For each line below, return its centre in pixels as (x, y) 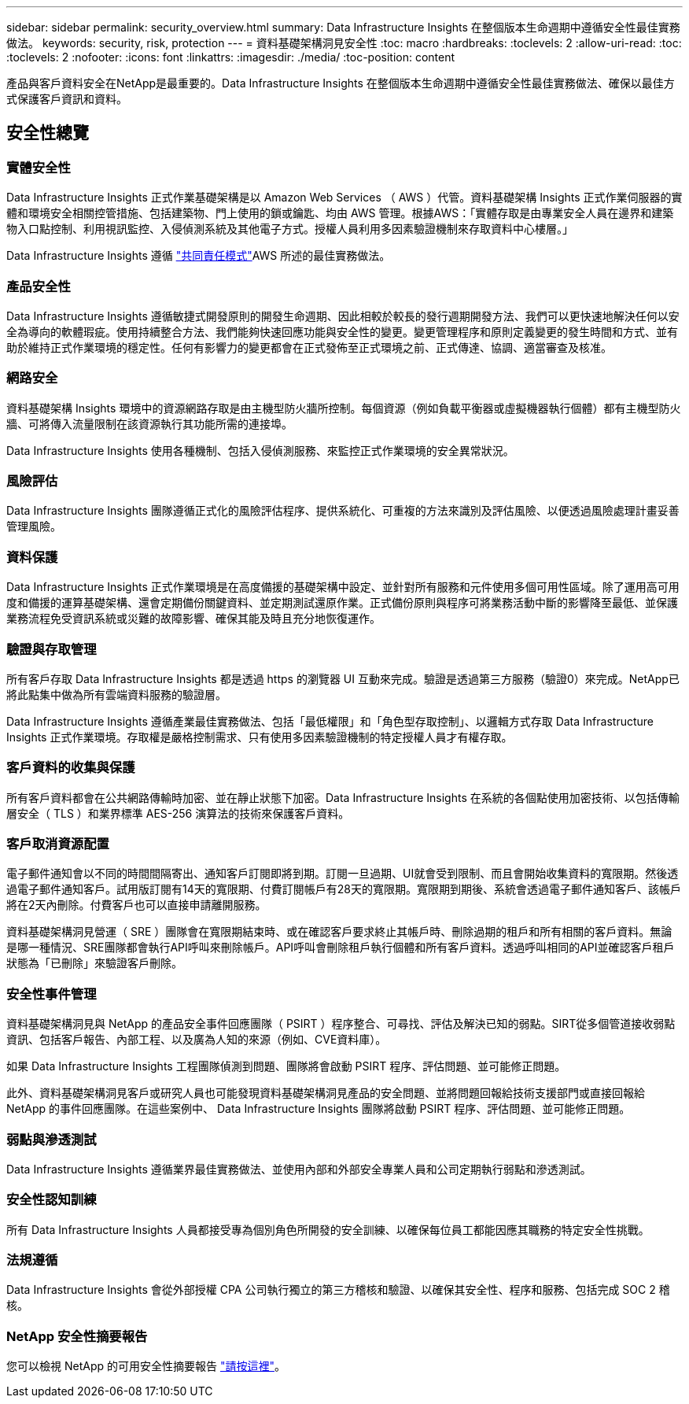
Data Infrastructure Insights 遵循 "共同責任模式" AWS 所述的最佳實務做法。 (199, 256)
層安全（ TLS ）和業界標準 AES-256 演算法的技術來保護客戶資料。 (178, 813)
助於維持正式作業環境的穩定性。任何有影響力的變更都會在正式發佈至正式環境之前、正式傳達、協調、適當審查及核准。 (309, 347)
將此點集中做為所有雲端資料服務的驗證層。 (116, 694)
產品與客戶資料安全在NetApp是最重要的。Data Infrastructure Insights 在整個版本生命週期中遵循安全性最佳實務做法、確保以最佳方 (341, 83)
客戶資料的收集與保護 (71, 768)
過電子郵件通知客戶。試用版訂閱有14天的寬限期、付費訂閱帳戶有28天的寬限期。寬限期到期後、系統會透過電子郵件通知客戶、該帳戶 (344, 889)
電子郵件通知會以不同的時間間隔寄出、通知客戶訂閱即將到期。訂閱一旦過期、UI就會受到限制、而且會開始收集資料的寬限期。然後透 (343, 874)
